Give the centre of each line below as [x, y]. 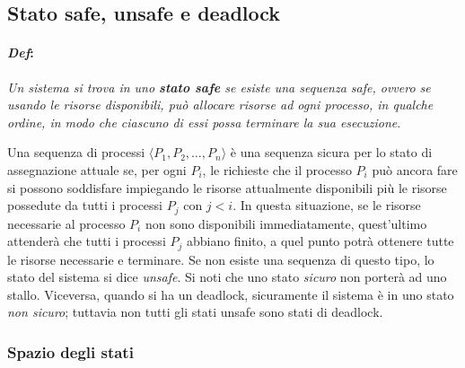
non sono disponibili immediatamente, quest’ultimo [286, 223]
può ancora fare [415, 169]
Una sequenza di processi [76, 152]
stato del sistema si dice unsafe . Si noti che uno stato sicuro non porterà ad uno [227, 277]
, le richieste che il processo [277, 169]
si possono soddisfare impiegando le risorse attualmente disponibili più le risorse [227, 187]
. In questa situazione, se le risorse [327, 205]
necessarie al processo [66, 223]
